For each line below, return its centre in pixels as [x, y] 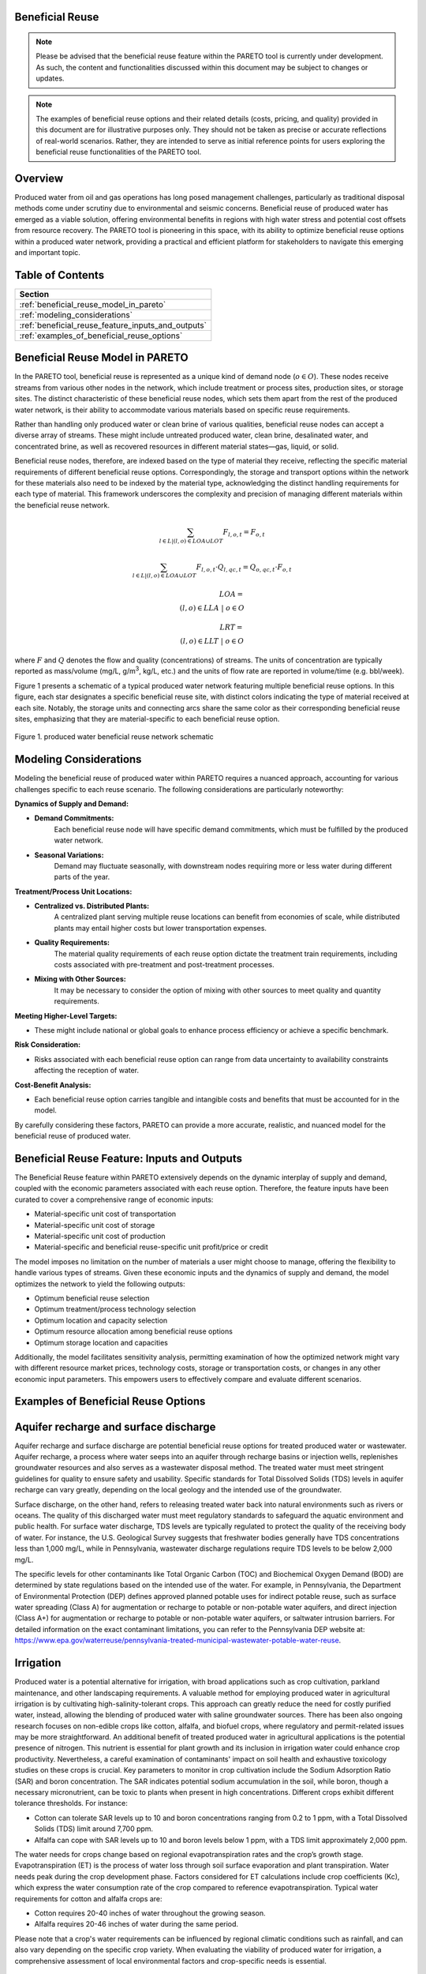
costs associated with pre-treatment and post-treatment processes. [164, 965]
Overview [39, 178]
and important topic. [47, 252]
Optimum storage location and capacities [101, 1342]
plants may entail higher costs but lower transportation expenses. [161, 928]
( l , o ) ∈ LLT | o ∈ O [212, 641]
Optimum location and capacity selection [101, 1320]
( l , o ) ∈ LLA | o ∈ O [212, 608]
